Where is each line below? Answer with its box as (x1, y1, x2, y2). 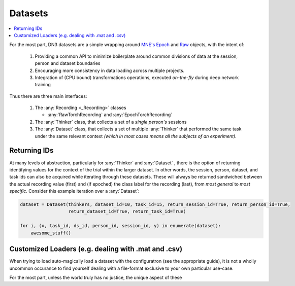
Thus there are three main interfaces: (9, 93, 87, 99)
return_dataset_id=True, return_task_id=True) (68, 208, 186, 214)
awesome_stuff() (30, 230, 71, 236)
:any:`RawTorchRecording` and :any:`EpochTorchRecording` (47, 112, 173, 118)
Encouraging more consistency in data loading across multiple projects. (35, 67, 185, 74)
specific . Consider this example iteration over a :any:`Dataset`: (9, 188, 140, 194)
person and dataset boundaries (35, 60, 101, 66)
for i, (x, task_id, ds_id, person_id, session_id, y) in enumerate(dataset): (20, 223, 221, 229)
